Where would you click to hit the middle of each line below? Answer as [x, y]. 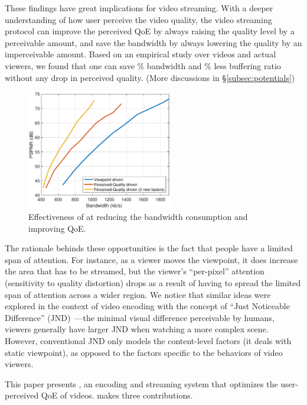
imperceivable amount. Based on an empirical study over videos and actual [141, 54]
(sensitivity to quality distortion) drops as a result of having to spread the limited [153, 283]
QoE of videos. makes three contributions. [117, 395]
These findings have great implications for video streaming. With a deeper [139, 8]
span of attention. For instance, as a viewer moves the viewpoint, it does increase [151, 259]
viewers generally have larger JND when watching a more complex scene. [137, 329]
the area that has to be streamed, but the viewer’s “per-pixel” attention [135, 271]
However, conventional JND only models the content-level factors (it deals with [148, 341]
